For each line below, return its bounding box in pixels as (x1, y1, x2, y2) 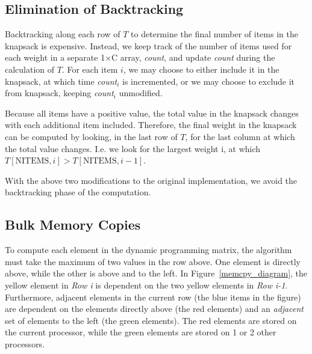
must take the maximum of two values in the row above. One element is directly (5, 255, 301, 267)
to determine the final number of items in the (131, 28, 298, 40)
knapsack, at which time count (5, 75, 117, 87)
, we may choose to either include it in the (123, 63, 279, 75)
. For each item (61, 63, 118, 75)
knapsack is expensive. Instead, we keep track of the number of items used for (5, 39, 292, 52)
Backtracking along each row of (5, 28, 120, 40)
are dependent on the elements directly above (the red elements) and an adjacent (5, 302, 304, 315)
